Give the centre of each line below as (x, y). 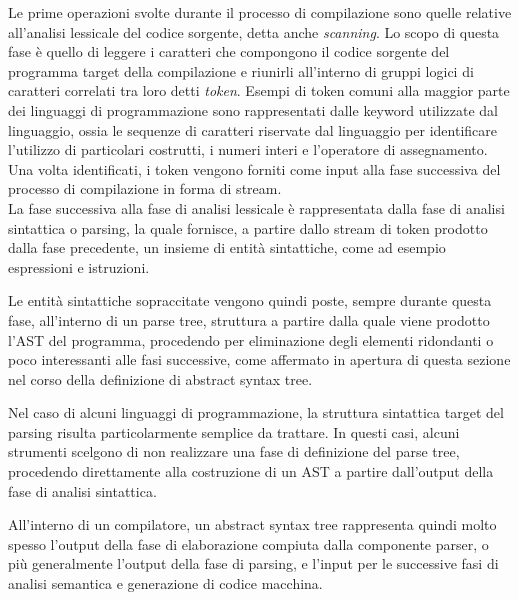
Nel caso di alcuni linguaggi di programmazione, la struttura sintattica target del (256, 412)
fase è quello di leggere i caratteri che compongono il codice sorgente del (229, 51)
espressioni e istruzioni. (79, 266)
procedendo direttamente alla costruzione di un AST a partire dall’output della (251, 471)
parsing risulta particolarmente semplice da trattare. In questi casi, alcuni (234, 431)
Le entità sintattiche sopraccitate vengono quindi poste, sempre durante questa (250, 300)
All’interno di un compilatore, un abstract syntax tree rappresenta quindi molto (252, 524)
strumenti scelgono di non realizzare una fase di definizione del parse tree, (234, 451)
